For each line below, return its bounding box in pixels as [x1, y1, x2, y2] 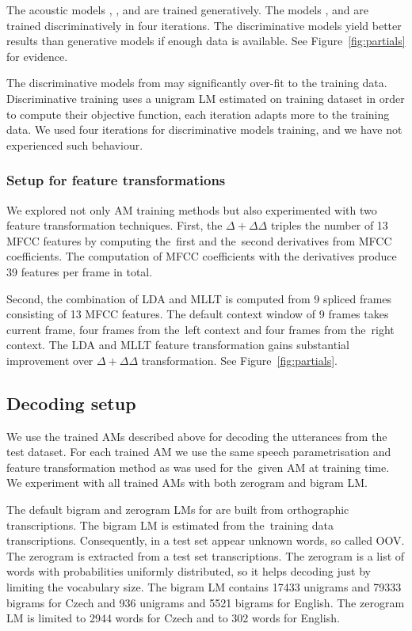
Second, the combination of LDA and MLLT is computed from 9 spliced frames [6, 290, 392, 306]
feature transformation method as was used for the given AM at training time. [6, 458, 390, 475]
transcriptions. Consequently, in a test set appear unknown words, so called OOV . [6, 532, 405, 549]
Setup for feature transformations [6, 170, 226, 190]
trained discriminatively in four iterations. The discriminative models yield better [6, 17, 402, 33]
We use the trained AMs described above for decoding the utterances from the [6, 428, 387, 444]
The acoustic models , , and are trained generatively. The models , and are [6, 2, 368, 17]
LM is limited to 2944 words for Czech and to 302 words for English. [6, 610, 340, 626]
